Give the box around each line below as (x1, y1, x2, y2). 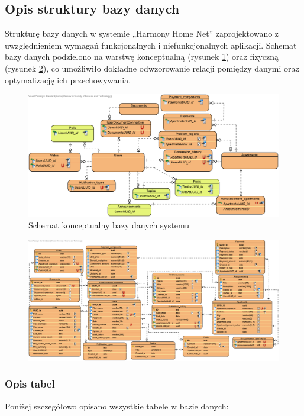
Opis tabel (5, 376, 55, 391)
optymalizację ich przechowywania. (5, 73, 131, 86)
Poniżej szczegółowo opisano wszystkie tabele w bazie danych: (5, 399, 229, 412)
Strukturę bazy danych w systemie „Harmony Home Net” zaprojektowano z (5, 27, 279, 40)
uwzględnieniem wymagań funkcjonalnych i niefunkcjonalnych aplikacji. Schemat (5, 38, 297, 51)
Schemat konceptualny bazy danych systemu (28, 219, 189, 231)
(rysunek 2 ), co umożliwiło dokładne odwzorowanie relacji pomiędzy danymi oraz (5, 62, 299, 74)
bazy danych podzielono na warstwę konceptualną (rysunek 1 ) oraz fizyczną (5, 50, 279, 63)
